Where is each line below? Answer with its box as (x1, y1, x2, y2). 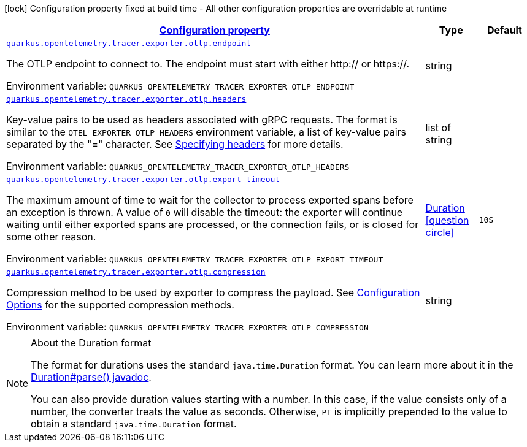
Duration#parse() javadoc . (31, 371, 152, 383)
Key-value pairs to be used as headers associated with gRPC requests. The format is (6, 113, 398, 126)
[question (425, 213, 469, 226)
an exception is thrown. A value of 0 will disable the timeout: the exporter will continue (6, 206, 403, 218)
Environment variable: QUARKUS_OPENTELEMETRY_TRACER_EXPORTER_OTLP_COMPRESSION (6, 321, 369, 333)
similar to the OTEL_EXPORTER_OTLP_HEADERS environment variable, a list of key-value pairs (6, 126, 407, 138)
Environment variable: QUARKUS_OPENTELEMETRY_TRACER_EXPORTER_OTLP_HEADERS (6, 160, 350, 172)
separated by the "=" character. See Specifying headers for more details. (6, 138, 344, 150)
